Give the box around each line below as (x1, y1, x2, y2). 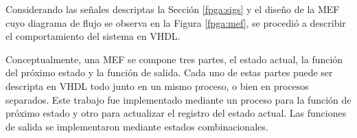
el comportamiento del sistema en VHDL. (5, 29, 181, 43)
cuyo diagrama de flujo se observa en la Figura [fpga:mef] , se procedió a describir (5, 15, 346, 30)
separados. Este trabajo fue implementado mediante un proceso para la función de (5, 92, 352, 106)
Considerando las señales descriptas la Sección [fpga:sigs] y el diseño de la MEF (5, 2, 340, 16)
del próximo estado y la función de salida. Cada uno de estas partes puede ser (5, 65, 333, 80)
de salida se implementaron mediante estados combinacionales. (5, 119, 268, 133)
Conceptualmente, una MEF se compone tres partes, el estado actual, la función (5, 51, 343, 66)
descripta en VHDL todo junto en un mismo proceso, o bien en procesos (5, 78, 309, 93)
